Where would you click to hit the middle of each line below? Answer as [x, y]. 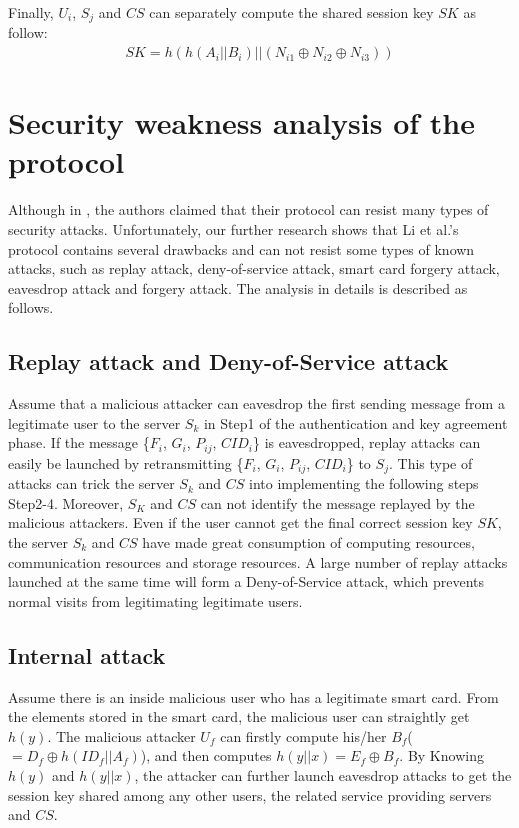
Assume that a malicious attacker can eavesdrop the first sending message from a [256, 403]
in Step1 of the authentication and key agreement [355, 422]
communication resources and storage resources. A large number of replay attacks [258, 561]
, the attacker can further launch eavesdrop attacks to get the [323, 774]
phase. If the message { [79, 442]
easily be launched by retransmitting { [126, 462]
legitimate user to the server [94, 422]
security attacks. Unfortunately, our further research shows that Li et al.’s [233, 228]
